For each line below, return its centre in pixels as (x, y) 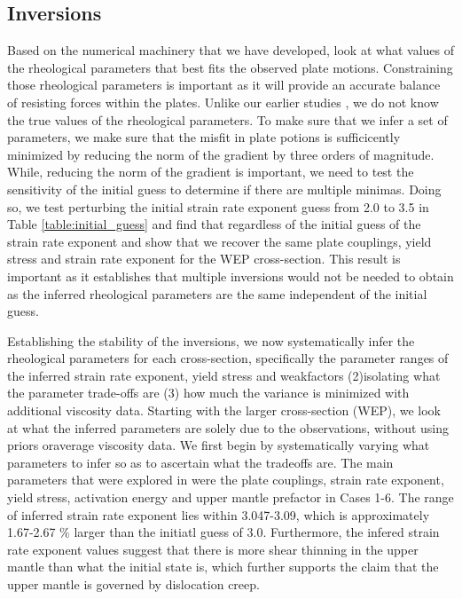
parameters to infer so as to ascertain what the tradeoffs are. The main (200, 462)
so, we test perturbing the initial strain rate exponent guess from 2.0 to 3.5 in (218, 206)
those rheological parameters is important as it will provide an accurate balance (224, 85)
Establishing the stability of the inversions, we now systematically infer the (211, 340)
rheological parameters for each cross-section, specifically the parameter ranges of (228, 358)
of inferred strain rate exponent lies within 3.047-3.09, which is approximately (219, 514)
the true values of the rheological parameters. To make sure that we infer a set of (227, 119)
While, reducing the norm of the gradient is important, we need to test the (211, 172)
